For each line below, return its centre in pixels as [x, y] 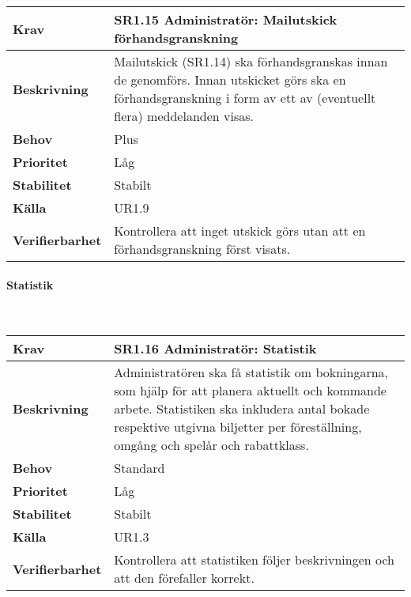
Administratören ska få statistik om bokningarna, [251, 372]
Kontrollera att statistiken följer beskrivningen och [255, 560]
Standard [140, 468]
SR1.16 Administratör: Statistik [215, 349]
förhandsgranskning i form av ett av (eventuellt [245, 98]
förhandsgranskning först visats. [202, 249]
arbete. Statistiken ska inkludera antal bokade [242, 409]
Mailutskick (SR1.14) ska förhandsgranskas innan [251, 61]
